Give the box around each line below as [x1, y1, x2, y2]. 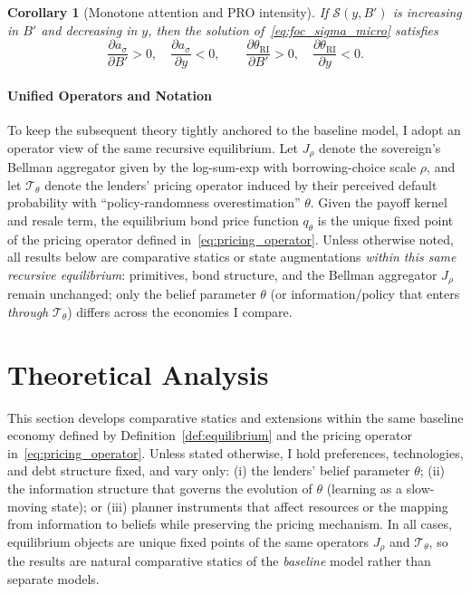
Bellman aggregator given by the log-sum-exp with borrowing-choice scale [7, 158, 417, 177]
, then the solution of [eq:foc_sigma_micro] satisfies [148, 20, 438, 39]
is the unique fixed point [317, 210, 454, 229]
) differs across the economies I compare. [67, 302, 293, 321]
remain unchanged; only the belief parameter [7, 284, 256, 303]
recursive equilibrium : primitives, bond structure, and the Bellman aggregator [7, 264, 437, 283]
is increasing [392, 3, 462, 21]
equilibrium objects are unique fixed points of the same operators [7, 532, 370, 551]
